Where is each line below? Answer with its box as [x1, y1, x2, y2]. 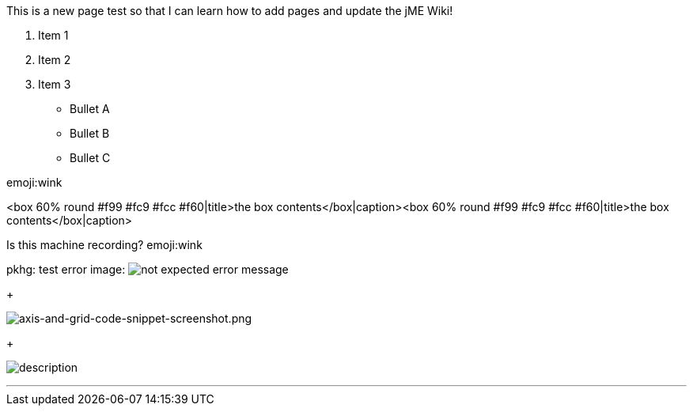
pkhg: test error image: [6, 263, 126, 276]
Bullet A [70, 102, 110, 115]
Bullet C [70, 151, 111, 164]
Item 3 [38, 77, 71, 91]
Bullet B [70, 127, 110, 140]
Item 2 [38, 53, 71, 66]
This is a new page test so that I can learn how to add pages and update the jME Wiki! [6, 4, 453, 17]
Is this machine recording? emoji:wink [6, 238, 203, 251]
